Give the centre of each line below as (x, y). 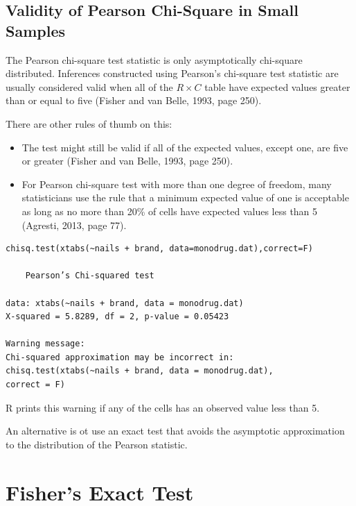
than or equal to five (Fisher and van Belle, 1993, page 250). (134, 100)
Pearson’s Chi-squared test (90, 276)
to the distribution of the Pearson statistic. (97, 444)
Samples (35, 30)
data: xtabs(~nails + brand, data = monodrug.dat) (125, 303)
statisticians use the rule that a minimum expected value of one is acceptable (185, 197)
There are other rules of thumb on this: (89, 123)
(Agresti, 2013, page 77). (74, 225)
